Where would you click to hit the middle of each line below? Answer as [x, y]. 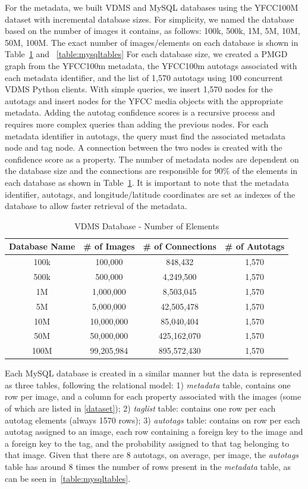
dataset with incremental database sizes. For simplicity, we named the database [150, 19]
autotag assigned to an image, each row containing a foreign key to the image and [154, 432]
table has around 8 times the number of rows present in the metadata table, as [148, 467]
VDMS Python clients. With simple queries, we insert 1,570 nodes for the [139, 89]
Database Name [42, 246]
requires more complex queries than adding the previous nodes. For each [137, 124]
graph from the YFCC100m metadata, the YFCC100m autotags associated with [151, 65]
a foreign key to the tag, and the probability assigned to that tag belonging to [147, 443]
